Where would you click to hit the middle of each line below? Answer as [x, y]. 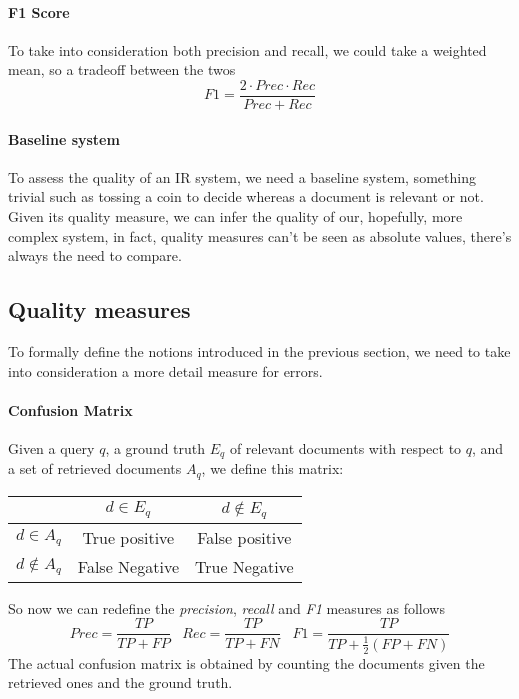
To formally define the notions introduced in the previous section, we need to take [259, 351]
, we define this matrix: [272, 468]
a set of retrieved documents [95, 468]
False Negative [128, 566]
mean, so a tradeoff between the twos [122, 69]
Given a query [51, 448]
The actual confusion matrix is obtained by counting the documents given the [246, 662]
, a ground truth [155, 448]
